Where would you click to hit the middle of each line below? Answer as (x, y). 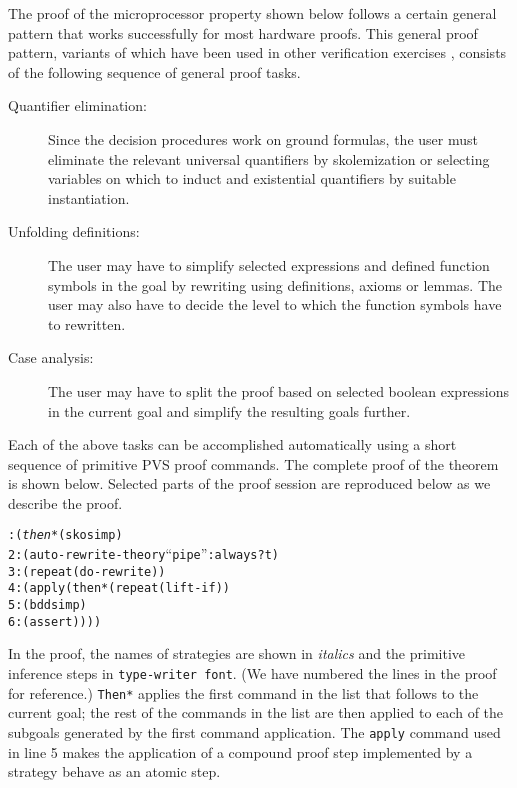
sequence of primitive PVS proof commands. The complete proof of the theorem (253, 463)
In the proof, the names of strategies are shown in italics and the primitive (237, 653)
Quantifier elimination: (77, 105)
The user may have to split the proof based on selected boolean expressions (279, 390)
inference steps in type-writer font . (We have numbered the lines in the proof (252, 673)
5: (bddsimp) (47, 605)
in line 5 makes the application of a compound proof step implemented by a (240, 751)
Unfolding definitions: (74, 231)
